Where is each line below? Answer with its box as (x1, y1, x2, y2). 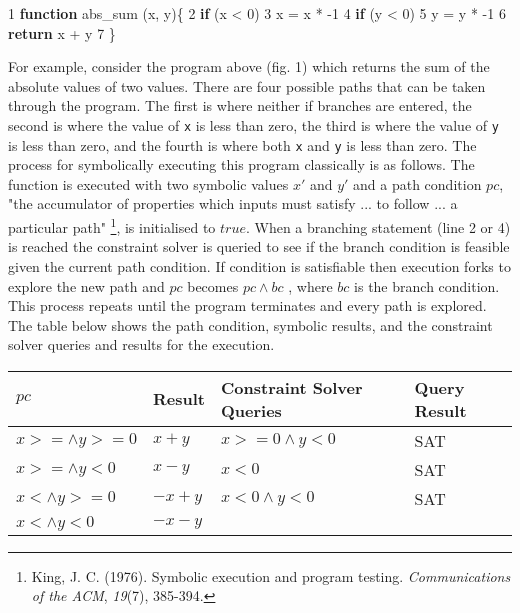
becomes (187, 275, 239, 296)
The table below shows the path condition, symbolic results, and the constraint (8, 314, 493, 335)
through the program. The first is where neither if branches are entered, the (8, 95, 472, 116)
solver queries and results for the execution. (8, 334, 275, 355)
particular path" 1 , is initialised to (8, 214, 216, 237)
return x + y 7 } (8, 22, 116, 43)
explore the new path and (8, 275, 165, 296)
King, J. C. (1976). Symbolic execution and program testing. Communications (31, 565, 511, 586)
